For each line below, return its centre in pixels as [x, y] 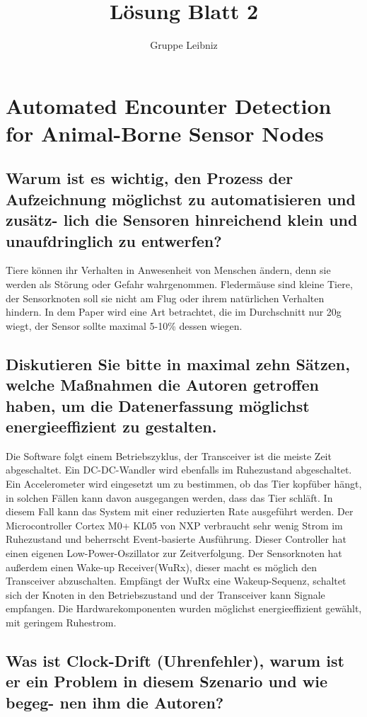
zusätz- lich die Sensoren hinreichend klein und [182, 220]
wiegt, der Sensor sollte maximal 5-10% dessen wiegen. [124, 325]
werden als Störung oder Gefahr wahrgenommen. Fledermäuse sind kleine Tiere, [179, 284]
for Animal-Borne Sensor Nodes [165, 133]
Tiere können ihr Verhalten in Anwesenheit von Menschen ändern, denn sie [168, 270]
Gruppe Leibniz [184, 45]
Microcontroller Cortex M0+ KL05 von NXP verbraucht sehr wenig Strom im [174, 525]
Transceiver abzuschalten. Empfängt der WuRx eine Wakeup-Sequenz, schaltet [176, 581]
